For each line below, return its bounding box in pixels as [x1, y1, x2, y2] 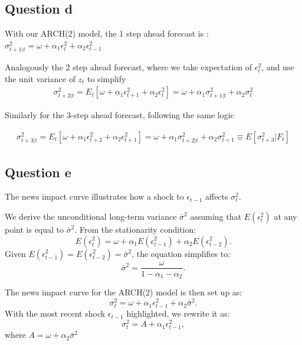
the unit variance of [5, 72, 75, 84]
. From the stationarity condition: [74, 223, 196, 235]
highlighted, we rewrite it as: [126, 307, 230, 320]
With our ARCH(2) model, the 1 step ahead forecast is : [5, 27, 209, 40]
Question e [5, 162, 71, 181]
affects [205, 190, 228, 203]
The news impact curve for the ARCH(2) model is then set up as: [5, 286, 242, 298]
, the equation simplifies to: [132, 247, 231, 259]
